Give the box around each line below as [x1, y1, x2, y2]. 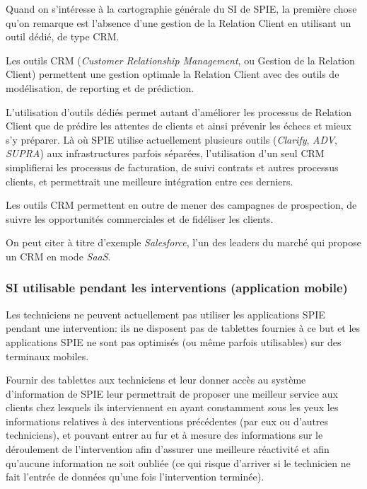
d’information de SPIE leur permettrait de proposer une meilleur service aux [6, 386, 338, 401]
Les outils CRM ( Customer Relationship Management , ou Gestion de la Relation [6, 52, 355, 67]
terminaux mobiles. [6, 348, 89, 363]
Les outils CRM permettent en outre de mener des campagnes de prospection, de [6, 197, 357, 212]
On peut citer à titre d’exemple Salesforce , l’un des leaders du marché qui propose [6, 235, 361, 250]
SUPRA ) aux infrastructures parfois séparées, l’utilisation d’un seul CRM [6, 146, 325, 161]
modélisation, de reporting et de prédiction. [6, 80, 194, 95]
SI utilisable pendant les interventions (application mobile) [6, 279, 348, 297]
